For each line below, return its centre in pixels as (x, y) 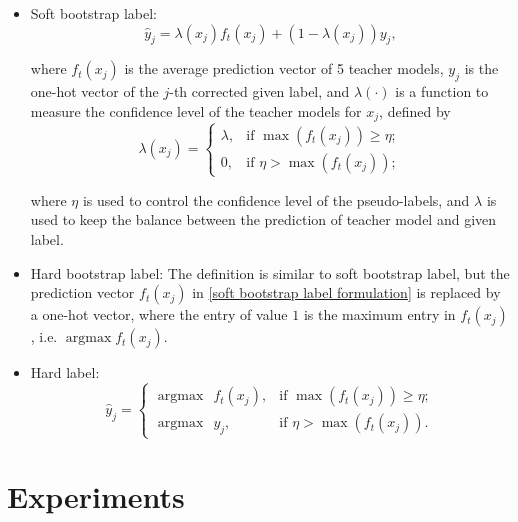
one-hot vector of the (94, 91)
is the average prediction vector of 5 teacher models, (284, 68)
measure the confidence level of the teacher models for (196, 110)
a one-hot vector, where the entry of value (159, 314)
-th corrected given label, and (259, 91)
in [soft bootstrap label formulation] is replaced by (346, 292)
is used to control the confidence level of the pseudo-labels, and (276, 199)
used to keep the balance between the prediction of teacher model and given (263, 219)
